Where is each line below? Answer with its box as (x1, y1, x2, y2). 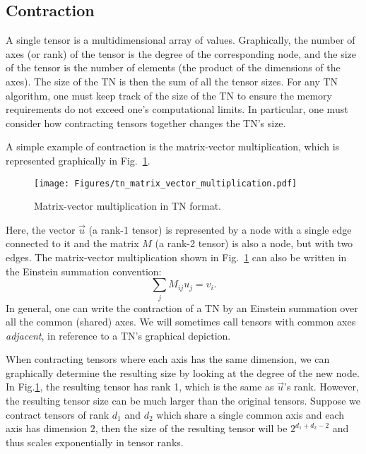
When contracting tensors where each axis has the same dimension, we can (6, 352, 330, 366)
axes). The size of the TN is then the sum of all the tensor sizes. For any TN (6, 73, 338, 88)
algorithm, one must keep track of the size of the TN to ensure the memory (6, 88, 332, 102)
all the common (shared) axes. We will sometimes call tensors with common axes (6, 314, 356, 329)
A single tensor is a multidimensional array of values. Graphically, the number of (6, 32, 355, 47)
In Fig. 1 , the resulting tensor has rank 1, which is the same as (6, 379, 274, 394)
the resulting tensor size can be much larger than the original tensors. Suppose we (6, 393, 360, 408)
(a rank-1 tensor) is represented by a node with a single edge (88, 222, 352, 237)
